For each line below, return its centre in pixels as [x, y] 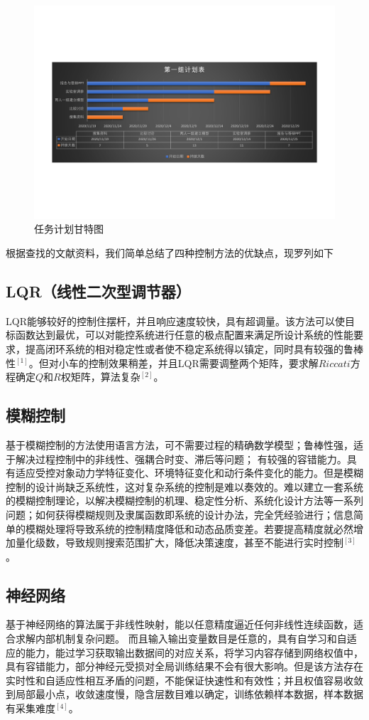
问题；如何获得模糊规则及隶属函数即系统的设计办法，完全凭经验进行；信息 [180, 514]
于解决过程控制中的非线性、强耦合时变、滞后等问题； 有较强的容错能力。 [176, 459]
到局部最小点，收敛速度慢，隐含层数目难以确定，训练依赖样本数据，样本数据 [184, 694]
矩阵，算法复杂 [105, 377]
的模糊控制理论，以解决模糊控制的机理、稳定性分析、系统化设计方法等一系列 [184, 501]
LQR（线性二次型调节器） [98, 291]
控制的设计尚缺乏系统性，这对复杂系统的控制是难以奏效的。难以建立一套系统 [184, 486]
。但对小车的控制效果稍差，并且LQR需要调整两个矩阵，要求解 [174, 362]
